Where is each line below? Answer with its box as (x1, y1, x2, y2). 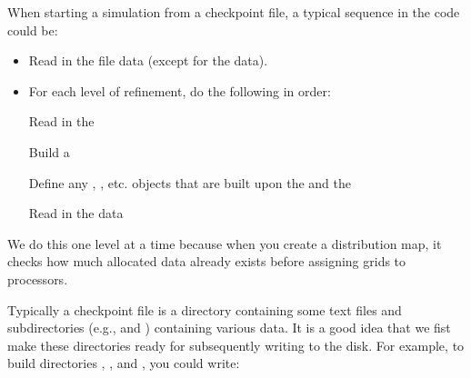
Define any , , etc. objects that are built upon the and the (28, 173, 352, 192)
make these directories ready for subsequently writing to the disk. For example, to (7, 335, 465, 354)
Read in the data (28, 204, 124, 223)
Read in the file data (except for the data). (28, 51, 268, 70)
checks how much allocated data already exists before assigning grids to (7, 252, 406, 271)
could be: (7, 20, 58, 39)
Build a (28, 142, 70, 161)
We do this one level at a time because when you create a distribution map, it (7, 234, 442, 253)
